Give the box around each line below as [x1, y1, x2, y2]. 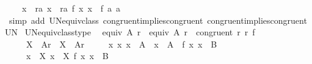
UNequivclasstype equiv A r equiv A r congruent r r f [24, 26, 255, 38]
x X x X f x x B [26, 49, 109, 62]
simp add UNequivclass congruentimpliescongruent [9, 13, 203, 26]
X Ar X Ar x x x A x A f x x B [26, 37, 217, 50]
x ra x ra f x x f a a [21, 2, 121, 14]
